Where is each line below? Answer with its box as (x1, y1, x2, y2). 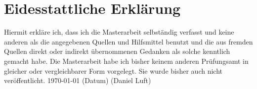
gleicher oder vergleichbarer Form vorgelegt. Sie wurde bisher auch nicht (4, 65, 223, 76)
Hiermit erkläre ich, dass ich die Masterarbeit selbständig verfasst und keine (4, 27, 234, 37)
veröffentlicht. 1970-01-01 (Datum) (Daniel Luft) (4, 75, 151, 86)
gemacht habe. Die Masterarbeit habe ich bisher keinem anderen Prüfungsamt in (4, 55, 249, 66)
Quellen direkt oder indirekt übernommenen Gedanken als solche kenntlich (4, 46, 230, 56)
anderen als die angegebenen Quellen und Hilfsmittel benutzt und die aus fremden (4, 36, 253, 46)
